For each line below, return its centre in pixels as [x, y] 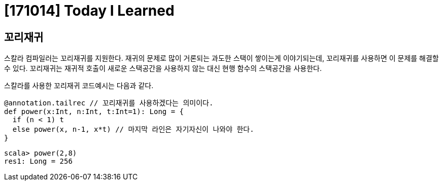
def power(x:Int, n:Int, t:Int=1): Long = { [94, 112]
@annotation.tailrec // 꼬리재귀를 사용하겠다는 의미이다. [109, 103]
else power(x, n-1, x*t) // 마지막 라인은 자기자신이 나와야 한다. [133, 129]
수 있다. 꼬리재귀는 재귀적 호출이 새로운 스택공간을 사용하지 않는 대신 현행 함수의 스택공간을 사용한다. [163, 68]
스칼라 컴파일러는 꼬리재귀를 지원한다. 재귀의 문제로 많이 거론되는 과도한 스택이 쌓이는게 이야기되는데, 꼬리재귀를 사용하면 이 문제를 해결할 [221, 58]
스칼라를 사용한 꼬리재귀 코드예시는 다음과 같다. [79, 86]
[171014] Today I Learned [89, 11]
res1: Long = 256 [38, 161]
